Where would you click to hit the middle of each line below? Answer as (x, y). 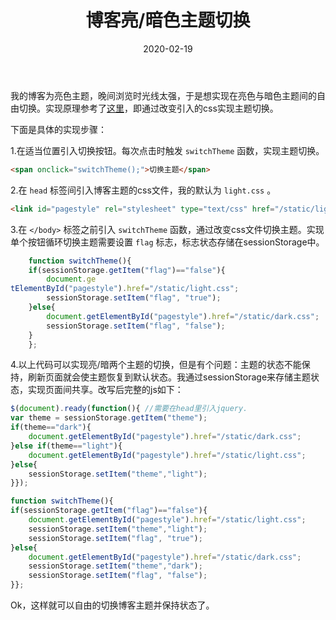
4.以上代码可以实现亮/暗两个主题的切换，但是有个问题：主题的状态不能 (156, 365)
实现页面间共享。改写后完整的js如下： (105, 390)
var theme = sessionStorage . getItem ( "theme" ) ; (109, 418)
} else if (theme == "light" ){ (66, 446)
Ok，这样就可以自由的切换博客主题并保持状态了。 (112, 605)
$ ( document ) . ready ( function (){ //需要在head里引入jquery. (129, 409)
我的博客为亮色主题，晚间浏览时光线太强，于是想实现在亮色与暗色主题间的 (163, 95)
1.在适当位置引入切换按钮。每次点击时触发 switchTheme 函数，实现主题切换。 (167, 150)
